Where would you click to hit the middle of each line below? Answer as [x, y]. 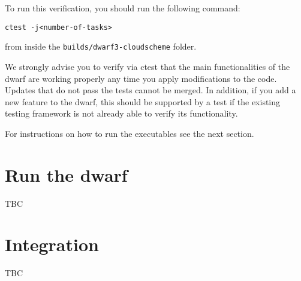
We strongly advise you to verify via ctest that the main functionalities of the [148, 66]
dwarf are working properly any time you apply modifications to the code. [141, 78]
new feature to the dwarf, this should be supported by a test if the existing [143, 101]
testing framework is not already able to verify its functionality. [121, 113]
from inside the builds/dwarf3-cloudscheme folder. [101, 46]
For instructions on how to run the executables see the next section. [130, 133]
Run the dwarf [66, 174]
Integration [52, 244]
